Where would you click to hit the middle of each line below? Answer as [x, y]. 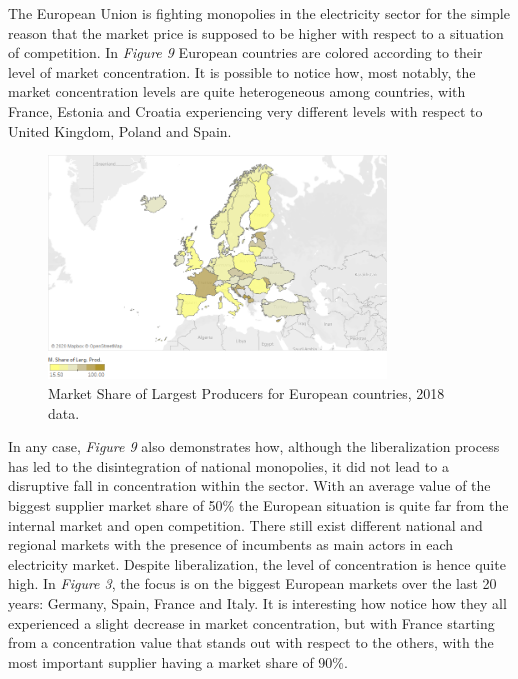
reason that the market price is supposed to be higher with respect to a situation [256, 32]
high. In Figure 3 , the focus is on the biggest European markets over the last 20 [252, 583]
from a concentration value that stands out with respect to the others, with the [251, 642]
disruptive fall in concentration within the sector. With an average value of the [249, 485]
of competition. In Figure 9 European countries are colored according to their [245, 52]
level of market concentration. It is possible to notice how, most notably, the [242, 71]
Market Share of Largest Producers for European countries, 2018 [246, 393]
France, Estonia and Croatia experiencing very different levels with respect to [245, 110]
